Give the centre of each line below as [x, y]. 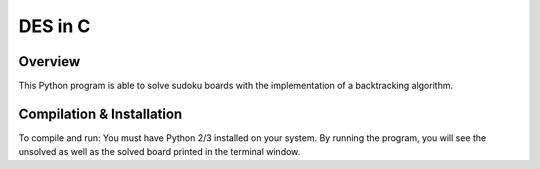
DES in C [54, 26]
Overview [49, 61]
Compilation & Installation [100, 113]
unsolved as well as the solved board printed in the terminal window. [159, 152]
